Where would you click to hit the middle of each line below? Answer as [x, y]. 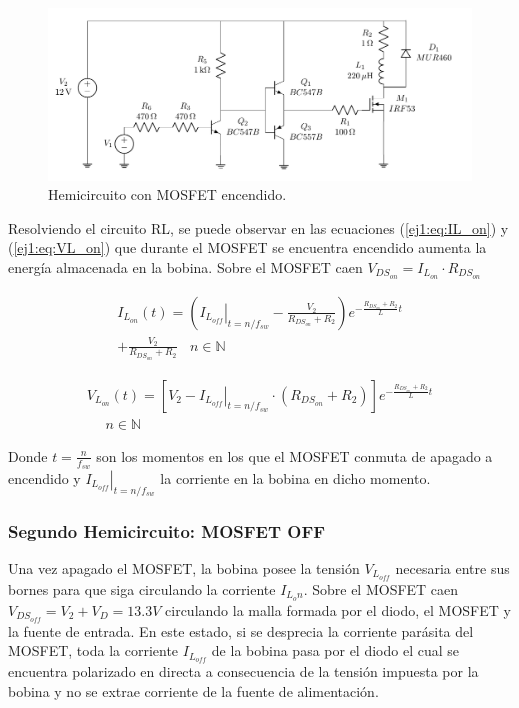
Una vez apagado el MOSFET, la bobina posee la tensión [184, 567]
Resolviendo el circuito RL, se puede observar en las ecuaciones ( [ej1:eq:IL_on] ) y [258, 227]
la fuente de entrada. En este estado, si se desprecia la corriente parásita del [241, 630]
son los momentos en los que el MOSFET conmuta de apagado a [294, 455]
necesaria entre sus [452, 567]
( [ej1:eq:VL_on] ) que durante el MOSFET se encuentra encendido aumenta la [247, 247]
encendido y [44, 477]
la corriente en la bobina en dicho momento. [295, 477]
